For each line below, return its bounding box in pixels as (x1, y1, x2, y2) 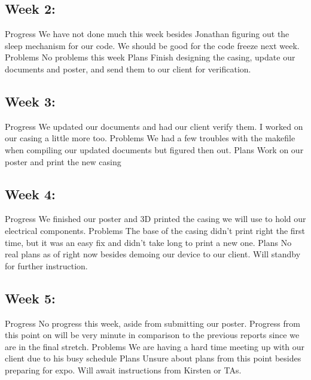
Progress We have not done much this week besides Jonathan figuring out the (5, 28, 289, 40)
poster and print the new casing (5, 155, 121, 168)
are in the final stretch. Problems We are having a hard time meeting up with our (5, 340, 305, 352)
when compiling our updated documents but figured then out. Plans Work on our (5, 143, 304, 156)
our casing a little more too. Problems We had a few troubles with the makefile (5, 132, 295, 144)
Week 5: (5, 288, 56, 307)
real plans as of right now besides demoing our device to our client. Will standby (5, 248, 301, 260)
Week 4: (5, 184, 56, 203)
